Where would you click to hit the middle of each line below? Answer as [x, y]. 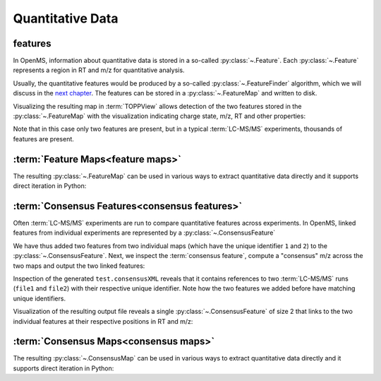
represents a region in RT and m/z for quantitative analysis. [99, 70]
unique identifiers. [40, 298]
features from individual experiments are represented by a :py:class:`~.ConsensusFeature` [144, 233]
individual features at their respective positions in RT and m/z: [103, 321]
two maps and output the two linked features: [79, 266]
